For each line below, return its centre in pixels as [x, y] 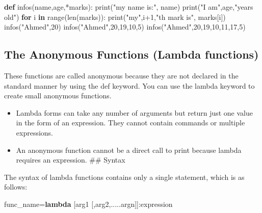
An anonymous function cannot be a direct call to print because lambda [129, 150]
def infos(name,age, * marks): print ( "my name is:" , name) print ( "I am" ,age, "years [129, 7]
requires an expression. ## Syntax [71, 160]
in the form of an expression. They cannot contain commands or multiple [130, 123]
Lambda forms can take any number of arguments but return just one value [134, 112]
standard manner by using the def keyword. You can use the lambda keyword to [129, 85]
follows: [16, 187]
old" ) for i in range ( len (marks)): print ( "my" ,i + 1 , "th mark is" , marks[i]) [115, 17]
